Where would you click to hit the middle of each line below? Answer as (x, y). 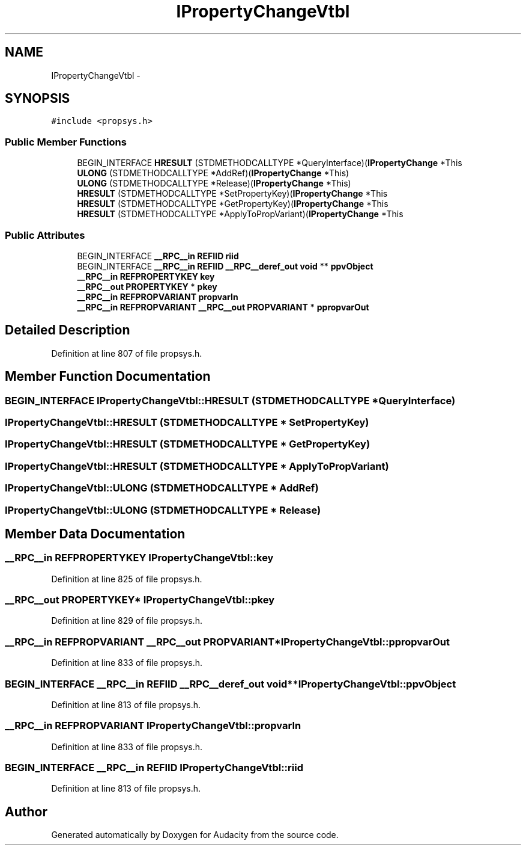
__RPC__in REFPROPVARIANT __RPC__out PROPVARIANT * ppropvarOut (223, 307)
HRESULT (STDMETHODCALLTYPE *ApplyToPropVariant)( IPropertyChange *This (240, 214)
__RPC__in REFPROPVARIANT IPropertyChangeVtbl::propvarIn (153, 726)
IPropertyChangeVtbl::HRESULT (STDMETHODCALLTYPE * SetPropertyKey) (187, 422)
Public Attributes (45, 235)
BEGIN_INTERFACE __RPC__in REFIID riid (158, 256)
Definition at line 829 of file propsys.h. (127, 621)
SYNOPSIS (38, 99)
